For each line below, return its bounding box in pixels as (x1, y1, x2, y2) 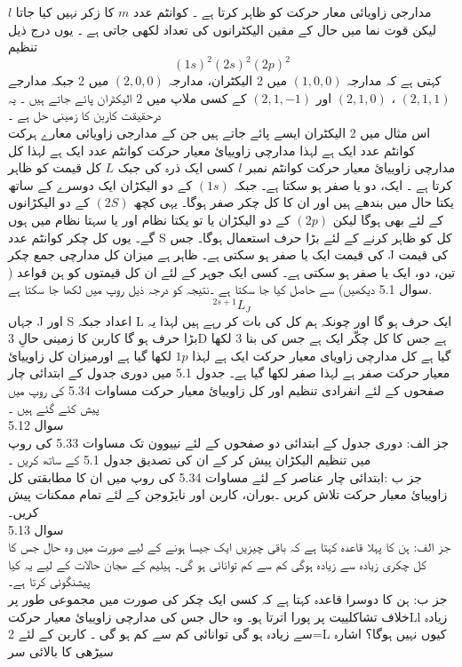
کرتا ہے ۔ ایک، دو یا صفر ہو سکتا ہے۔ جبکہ (234, 175, 452, 194)
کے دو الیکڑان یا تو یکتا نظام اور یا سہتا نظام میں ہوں (8, 210, 291, 229)
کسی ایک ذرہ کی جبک (117, 158, 235, 177)
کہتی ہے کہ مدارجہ (346, 71, 442, 90)
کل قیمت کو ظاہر (8, 158, 101, 177)
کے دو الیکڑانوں (8, 193, 90, 211)
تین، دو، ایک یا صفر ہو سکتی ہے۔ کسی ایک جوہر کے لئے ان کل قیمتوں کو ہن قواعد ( (8, 262, 456, 281)
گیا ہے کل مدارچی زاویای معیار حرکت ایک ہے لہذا (192, 345, 451, 364)
